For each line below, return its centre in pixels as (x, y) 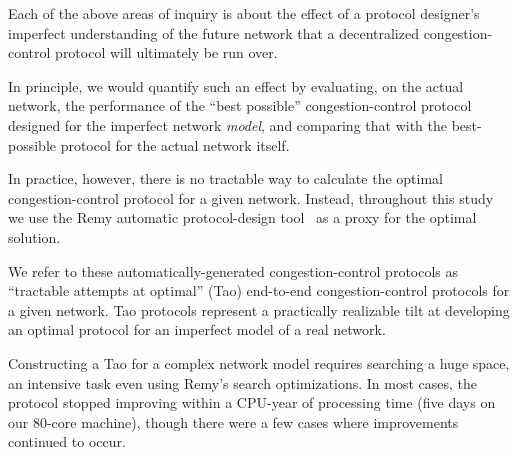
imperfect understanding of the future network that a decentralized (213, 32)
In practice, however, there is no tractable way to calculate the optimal (225, 178)
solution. (34, 236)
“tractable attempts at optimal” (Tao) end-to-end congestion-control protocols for (259, 290)
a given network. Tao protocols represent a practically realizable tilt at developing (259, 309)
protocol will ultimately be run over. (166, 52)
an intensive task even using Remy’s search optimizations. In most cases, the (243, 382)
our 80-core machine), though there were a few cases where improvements (233, 421)
